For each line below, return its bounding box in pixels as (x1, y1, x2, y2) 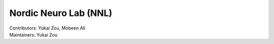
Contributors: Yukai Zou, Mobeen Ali (9, 25, 86, 31)
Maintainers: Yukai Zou (9, 31, 58, 37)
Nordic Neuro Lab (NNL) (9, 7, 113, 18)
